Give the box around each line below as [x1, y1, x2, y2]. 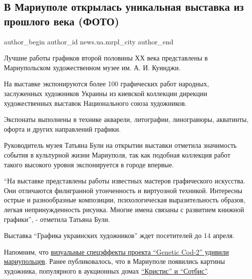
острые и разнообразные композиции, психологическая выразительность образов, [4, 195, 246, 205]
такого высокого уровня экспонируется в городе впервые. [4, 159, 174, 169]
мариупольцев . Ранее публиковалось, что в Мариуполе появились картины [4, 256, 225, 266]
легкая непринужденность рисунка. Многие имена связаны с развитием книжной [4, 204, 244, 214]
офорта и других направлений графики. [4, 123, 121, 134]
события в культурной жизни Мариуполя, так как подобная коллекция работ [4, 149, 231, 159]
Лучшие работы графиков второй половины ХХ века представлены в [4, 53, 208, 63]
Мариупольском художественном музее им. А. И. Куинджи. [4, 62, 181, 72]
